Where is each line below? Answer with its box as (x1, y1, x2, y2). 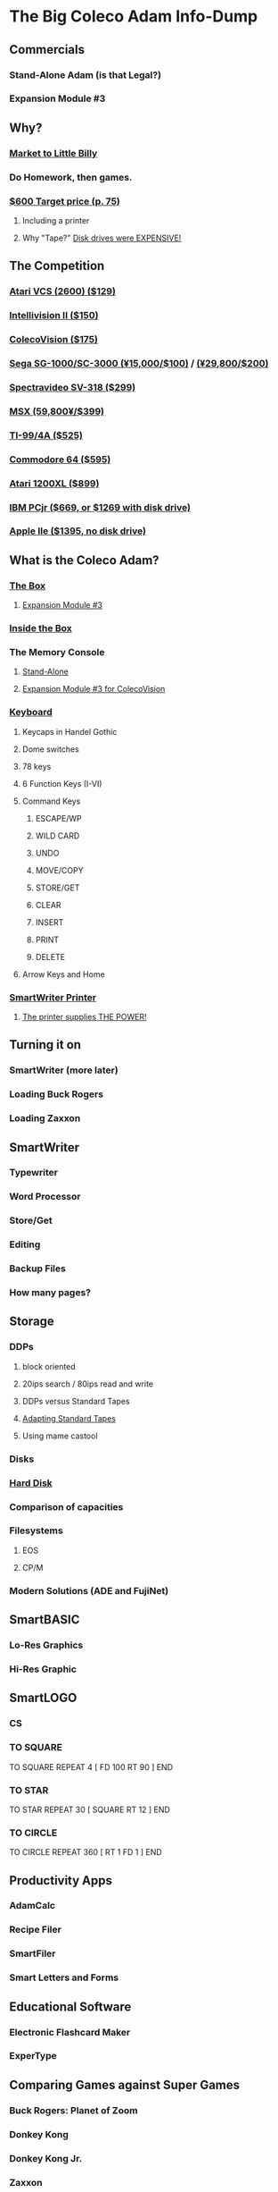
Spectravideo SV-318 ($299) (9, 381, 136, 393)
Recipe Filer (9, 1924, 62, 1936)
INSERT (35, 916, 64, 927)
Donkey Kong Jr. (9, 2152, 83, 2164)
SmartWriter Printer (9, 991, 96, 1003)
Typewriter (9, 1167, 58, 1179)
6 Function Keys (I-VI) (21, 778, 102, 788)
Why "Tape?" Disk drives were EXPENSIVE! (21, 232, 182, 243)
